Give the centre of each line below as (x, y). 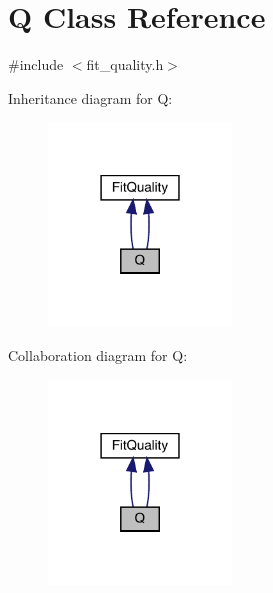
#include (36, 64)
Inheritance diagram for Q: (90, 97)
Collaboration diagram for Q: (98, 354)
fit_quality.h (125, 64)
